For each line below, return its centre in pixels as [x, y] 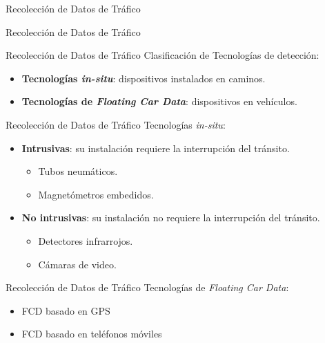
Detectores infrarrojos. [86, 240]
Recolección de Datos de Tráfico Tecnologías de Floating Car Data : [147, 287]
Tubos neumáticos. [78, 171]
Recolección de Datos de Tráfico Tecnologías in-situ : [116, 124]
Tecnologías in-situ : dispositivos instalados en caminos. [144, 78]
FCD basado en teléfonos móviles [92, 334]
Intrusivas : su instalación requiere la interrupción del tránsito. [156, 148]
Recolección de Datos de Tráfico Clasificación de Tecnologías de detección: [162, 55]
